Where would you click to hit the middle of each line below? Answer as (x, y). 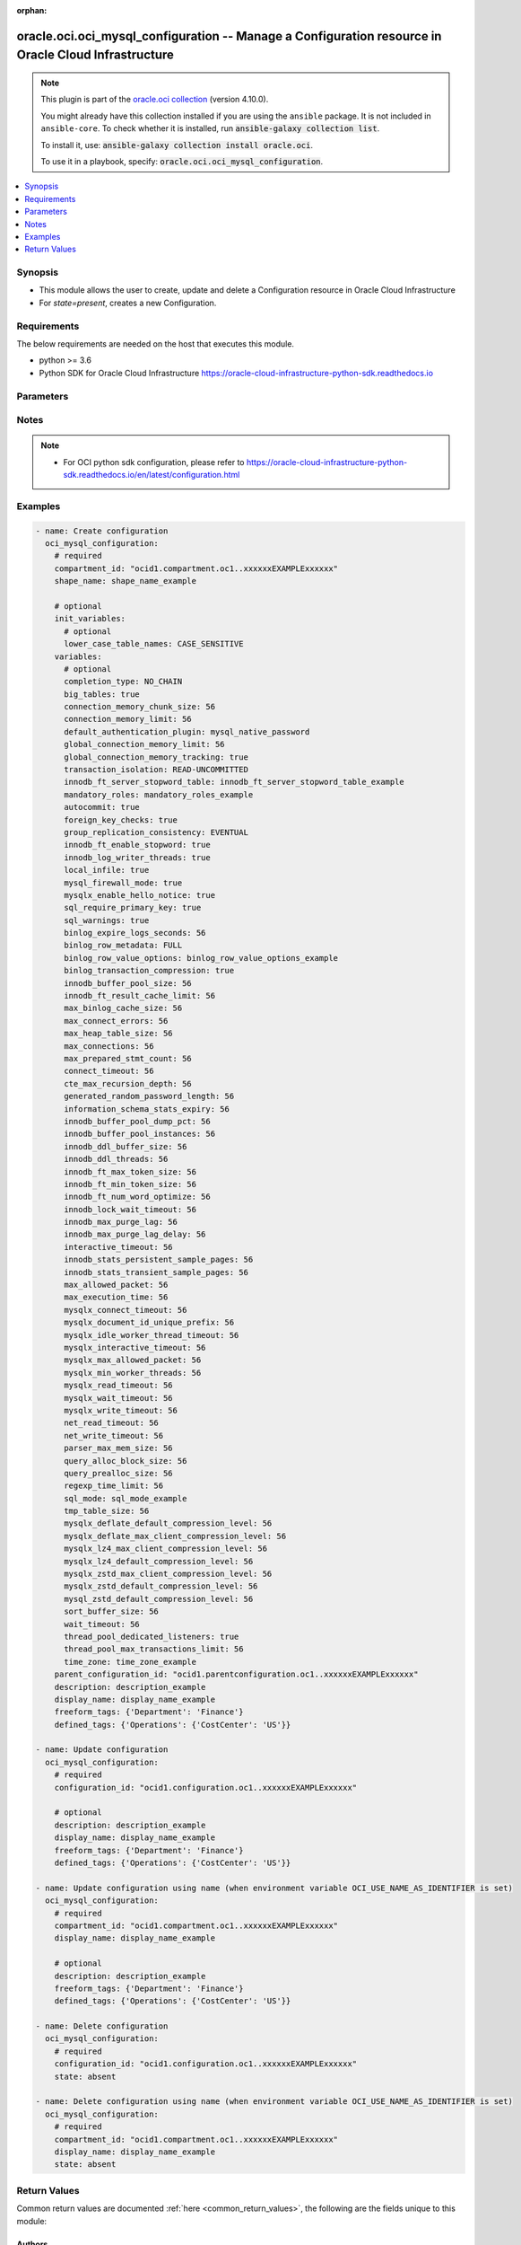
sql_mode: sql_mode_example (126, 1498)
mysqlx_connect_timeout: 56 (126, 1310)
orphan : (32, 10)
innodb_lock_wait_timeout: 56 (130, 1209)
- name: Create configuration (102, 531)
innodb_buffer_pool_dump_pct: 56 (137, 1121)
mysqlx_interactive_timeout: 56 (135, 1347)
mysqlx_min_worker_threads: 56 (133, 1373)
